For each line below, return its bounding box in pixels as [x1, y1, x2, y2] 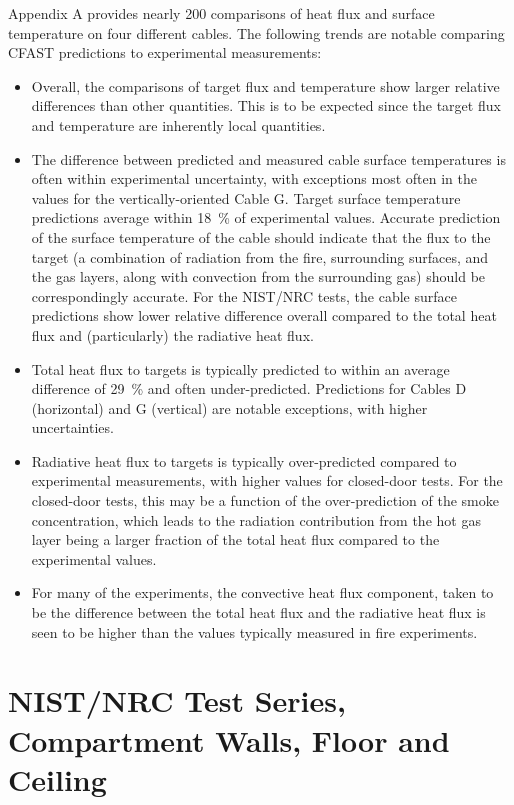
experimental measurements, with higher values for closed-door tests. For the [31, 470, 503, 491]
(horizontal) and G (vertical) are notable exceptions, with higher [31, 397, 428, 418]
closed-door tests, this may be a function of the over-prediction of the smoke [31, 490, 499, 511]
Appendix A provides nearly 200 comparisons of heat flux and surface [8, 3, 435, 23]
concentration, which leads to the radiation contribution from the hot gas [31, 509, 481, 530]
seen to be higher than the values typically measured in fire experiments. [31, 621, 478, 642]
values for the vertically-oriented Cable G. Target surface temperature [31, 187, 461, 208]
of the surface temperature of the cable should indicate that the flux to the [31, 226, 491, 247]
